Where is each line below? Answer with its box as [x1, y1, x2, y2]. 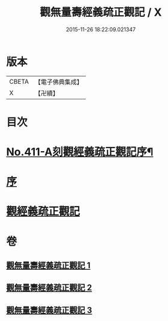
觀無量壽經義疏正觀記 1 [6, 260, 91, 271]
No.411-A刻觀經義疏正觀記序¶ [6, 145, 154, 159]
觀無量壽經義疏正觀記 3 [6, 305, 92, 315]
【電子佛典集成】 [34, 78, 83, 86]
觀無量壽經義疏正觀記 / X [40, 5, 162, 19]
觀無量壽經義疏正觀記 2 [6, 282, 92, 293]
